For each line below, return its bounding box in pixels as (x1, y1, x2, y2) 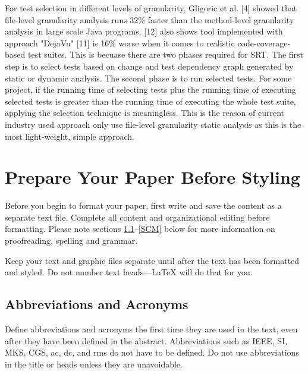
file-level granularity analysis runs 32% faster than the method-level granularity (5, 13, 294, 26)
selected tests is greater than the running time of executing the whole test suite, (5, 95, 296, 107)
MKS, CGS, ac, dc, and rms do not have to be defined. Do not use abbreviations (5, 346, 299, 359)
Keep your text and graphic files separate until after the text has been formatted (5, 254, 300, 266)
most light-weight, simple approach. (5, 130, 134, 142)
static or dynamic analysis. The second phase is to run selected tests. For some (5, 71, 292, 84)
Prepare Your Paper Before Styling (5, 165, 300, 189)
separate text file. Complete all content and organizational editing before (5, 210, 270, 223)
